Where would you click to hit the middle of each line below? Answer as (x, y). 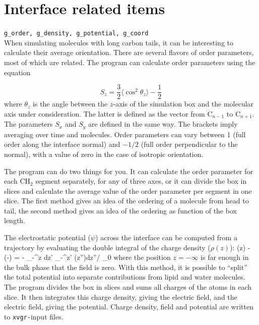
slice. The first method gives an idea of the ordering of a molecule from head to (126, 201)
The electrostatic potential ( (47, 237)
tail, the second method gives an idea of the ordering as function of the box (120, 210)
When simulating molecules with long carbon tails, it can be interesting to (119, 42)
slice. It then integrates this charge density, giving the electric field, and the (121, 296)
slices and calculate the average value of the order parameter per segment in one (128, 191)
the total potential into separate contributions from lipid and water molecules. (125, 277)
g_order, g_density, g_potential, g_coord (76, 34)
